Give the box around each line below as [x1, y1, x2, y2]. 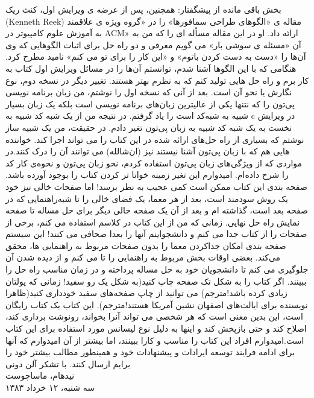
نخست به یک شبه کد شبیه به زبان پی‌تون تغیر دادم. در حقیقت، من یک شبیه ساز [5, 121, 292, 133]
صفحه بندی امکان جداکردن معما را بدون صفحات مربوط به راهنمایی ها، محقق [5, 239, 286, 251]
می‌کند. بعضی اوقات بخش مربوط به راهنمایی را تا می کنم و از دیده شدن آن [5, 251, 281, 264]
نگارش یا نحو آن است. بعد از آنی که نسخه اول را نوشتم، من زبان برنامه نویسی [5, 86, 292, 98]
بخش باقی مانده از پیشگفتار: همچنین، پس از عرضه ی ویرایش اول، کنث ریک [5, 3, 281, 15]
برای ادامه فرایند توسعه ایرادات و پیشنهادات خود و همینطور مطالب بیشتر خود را [5, 346, 295, 358]
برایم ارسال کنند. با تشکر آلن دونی [5, 357, 131, 370]
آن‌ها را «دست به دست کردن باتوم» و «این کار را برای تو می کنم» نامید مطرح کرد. [5, 50, 306, 63]
